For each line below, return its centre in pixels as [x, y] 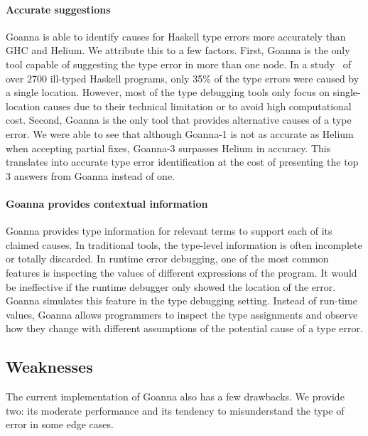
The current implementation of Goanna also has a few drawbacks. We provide [175, 397]
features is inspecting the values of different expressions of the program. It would [182, 272]
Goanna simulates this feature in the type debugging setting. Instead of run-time [182, 301]
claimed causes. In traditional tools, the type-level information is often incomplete [184, 244]
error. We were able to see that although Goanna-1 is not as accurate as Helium [180, 133]
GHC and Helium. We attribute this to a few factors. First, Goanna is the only [178, 50]
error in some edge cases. [60, 424]
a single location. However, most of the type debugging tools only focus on [168, 92]
